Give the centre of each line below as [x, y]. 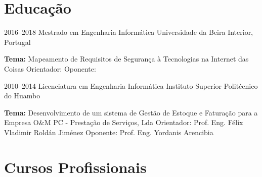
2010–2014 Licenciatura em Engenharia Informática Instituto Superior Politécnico [131, 85]
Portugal [17, 42]
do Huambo [22, 96]
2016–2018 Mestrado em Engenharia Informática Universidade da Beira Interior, [129, 32]
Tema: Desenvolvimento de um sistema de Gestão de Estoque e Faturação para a [131, 112]
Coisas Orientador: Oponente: [50, 68]
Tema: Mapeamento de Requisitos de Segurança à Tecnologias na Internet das [126, 59]
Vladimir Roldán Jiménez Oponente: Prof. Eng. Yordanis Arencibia [109, 132]
